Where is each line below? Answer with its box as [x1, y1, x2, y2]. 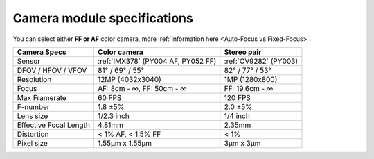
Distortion [17, 129, 49, 139]
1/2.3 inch [98, 111, 130, 121]
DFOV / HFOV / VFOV [17, 65, 87, 75]
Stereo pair [224, 47, 262, 57]
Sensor [17, 56, 41, 66]
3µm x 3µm [224, 138, 261, 148]
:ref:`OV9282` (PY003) [224, 56, 299, 66]
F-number [17, 101, 50, 111]
